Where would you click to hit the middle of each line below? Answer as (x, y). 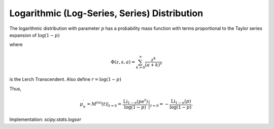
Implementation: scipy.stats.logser (45, 119)
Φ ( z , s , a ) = (123, 62)
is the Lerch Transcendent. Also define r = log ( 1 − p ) (65, 79)
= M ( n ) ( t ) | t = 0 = (104, 104)
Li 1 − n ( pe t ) (135, 102)
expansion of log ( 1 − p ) (35, 35)
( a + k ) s (153, 64)
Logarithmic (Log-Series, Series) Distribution (106, 13)
